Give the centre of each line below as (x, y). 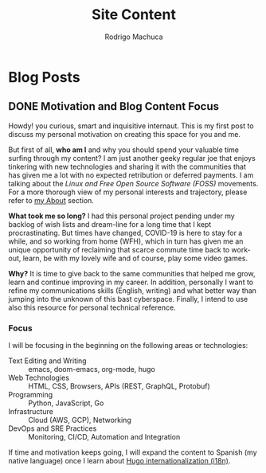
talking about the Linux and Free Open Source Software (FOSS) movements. (133, 183)
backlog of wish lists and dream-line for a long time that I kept (110, 224)
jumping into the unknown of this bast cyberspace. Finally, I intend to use (128, 299)
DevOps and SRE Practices (53, 428)
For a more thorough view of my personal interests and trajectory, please (128, 192)
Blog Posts (45, 77)
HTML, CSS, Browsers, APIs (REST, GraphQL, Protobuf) (119, 386)
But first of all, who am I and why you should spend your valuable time (123, 150)
